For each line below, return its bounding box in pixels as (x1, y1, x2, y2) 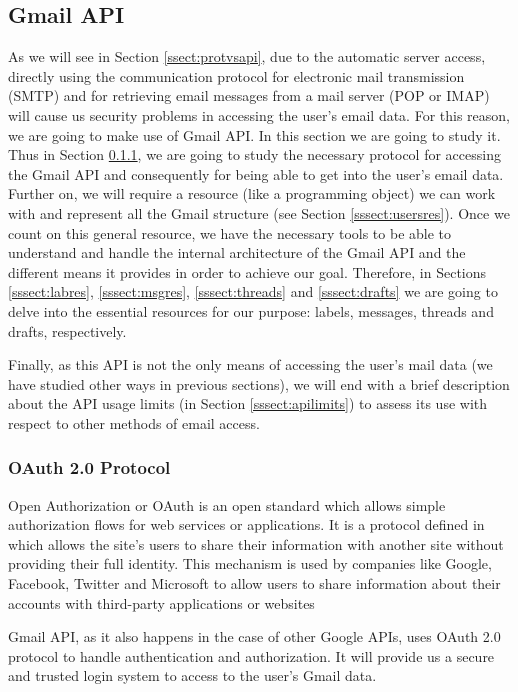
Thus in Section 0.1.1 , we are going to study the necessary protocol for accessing (8, 144, 501, 165)
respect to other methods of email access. (8, 412, 260, 433)
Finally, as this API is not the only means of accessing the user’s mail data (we (8, 354, 493, 375)
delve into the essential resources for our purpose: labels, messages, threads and (8, 300, 494, 321)
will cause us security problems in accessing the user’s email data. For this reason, (8, 104, 510, 125)
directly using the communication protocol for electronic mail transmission (8, 65, 465, 86)
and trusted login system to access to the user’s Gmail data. (8, 665, 377, 686)
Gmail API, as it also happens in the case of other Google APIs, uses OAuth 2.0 (8, 626, 501, 647)
